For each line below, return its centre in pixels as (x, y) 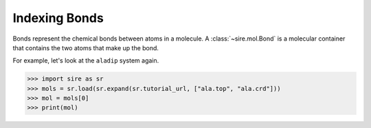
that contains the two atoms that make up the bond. (86, 47)
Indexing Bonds (58, 18)
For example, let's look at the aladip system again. (86, 61)
